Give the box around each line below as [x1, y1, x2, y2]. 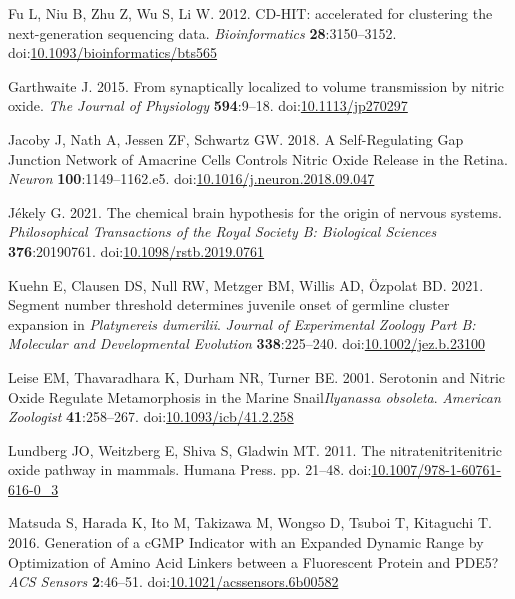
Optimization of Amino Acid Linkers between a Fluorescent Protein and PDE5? [8, 551, 499, 572]
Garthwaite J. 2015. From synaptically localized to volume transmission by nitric [8, 75, 505, 96]
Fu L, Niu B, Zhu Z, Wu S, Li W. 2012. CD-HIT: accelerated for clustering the [8, 3, 493, 23]
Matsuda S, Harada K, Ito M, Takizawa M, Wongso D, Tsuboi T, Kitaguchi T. [8, 512, 492, 533]
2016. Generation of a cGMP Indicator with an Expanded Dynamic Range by [8, 532, 484, 553]
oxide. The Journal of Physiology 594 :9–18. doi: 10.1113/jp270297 [8, 95, 408, 116]
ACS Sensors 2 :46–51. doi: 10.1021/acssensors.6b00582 [8, 571, 339, 592]
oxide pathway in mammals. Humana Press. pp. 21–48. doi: [8, 459, 372, 480]
